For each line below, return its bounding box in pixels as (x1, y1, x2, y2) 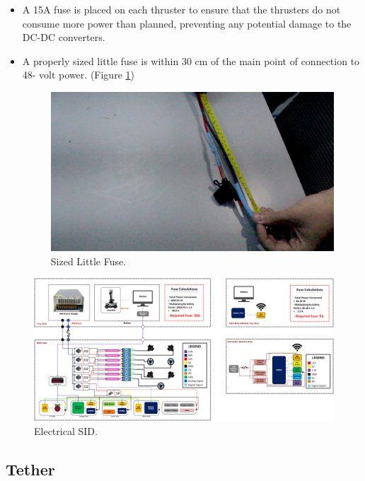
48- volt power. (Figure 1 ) (22, 67, 134, 82)
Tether (6, 458, 55, 480)
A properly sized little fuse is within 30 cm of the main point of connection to (22, 53, 360, 68)
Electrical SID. (34, 423, 98, 438)
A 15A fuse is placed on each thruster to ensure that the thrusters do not (22, 2, 341, 16)
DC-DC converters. (22, 30, 105, 45)
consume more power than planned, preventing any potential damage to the (22, 16, 352, 30)
